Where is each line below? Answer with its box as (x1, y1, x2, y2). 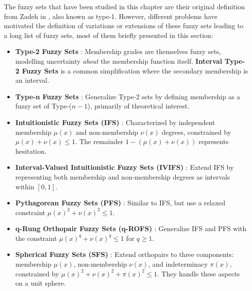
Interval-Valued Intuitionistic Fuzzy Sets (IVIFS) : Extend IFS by (15, 162, 234, 172)
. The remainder (75, 136, 123, 146)
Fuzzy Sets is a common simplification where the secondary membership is (22, 65, 248, 75)
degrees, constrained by (162, 127, 231, 137)
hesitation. (15, 145, 47, 156)
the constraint (15, 233, 57, 243)
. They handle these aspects (157, 268, 240, 278)
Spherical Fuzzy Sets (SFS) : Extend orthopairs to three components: (15, 249, 234, 259)
